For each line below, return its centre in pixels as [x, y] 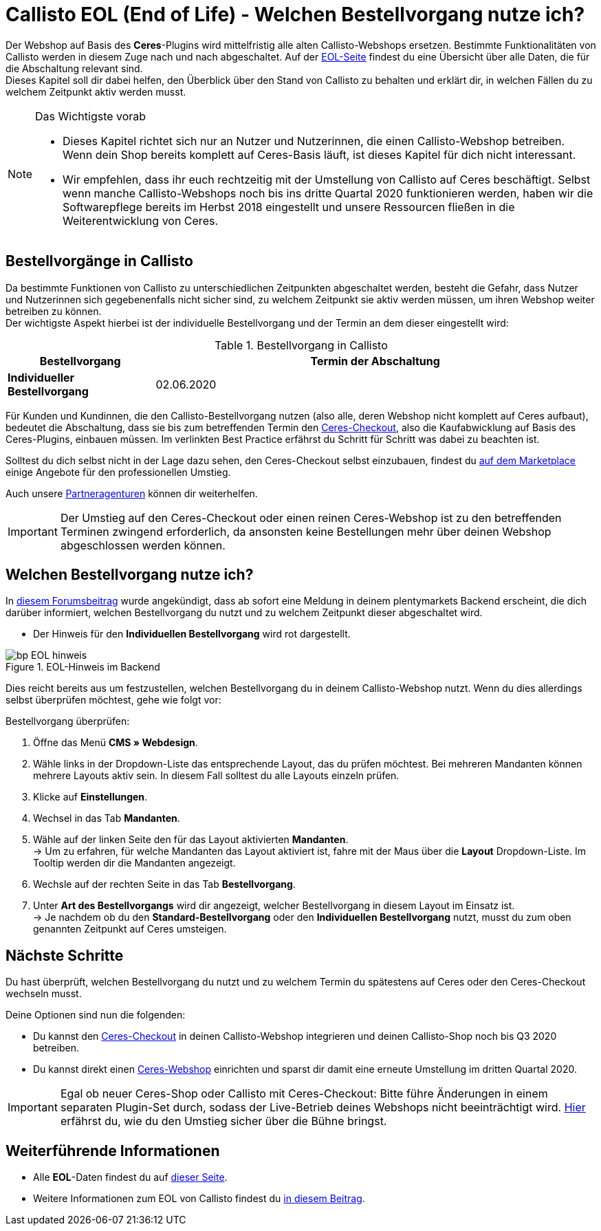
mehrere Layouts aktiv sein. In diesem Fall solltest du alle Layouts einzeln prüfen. [216, 776]
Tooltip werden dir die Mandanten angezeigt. [134, 863]
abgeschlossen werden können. [143, 545]
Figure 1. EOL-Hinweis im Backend [83, 667]
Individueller [41, 377]
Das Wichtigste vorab [91, 116]
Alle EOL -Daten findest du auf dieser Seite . [130, 1177]
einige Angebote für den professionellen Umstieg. [118, 472]
